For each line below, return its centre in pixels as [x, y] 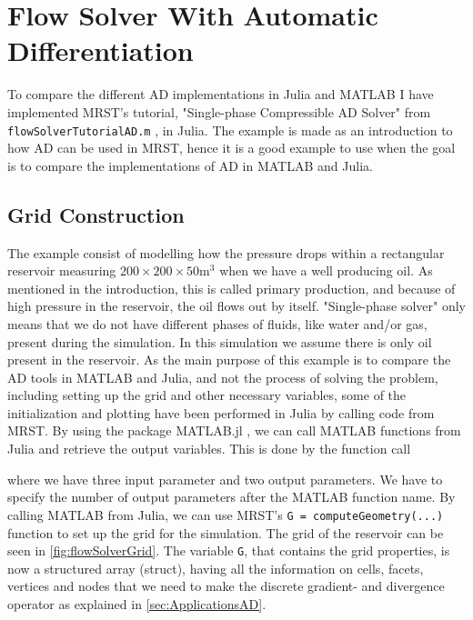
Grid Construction [96, 214]
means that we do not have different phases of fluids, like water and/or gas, [217, 323]
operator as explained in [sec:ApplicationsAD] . [137, 603]
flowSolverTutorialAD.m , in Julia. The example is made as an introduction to [230, 130]
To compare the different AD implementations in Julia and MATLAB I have [221, 94]
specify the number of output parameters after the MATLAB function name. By [231, 497]
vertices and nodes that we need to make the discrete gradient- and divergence [226, 586]
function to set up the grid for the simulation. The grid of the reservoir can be [226, 532]
